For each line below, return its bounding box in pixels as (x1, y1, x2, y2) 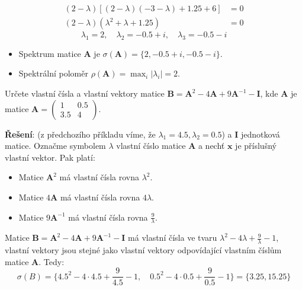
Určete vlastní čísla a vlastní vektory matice (5, 87, 165, 100)
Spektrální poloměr (18, 67, 88, 79)
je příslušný (235, 139, 277, 152)
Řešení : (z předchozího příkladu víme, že (5, 128, 156, 140)
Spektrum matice (18, 47, 81, 59)
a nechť (198, 139, 225, 152)
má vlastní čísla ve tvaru (128, 231, 217, 244)
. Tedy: (38, 255, 65, 267)
